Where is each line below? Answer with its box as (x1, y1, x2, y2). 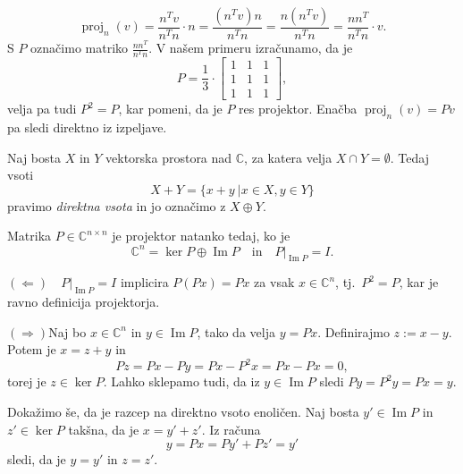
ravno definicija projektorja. (7, 292, 160, 311)
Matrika (7, 226, 52, 245)
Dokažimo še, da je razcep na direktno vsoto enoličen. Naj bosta (7, 402, 359, 420)
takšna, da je (68, 419, 139, 438)
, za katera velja (244, 148, 333, 166)
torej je (7, 372, 46, 391)
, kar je (399, 273, 439, 292)
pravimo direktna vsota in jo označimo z (7, 196, 226, 215)
